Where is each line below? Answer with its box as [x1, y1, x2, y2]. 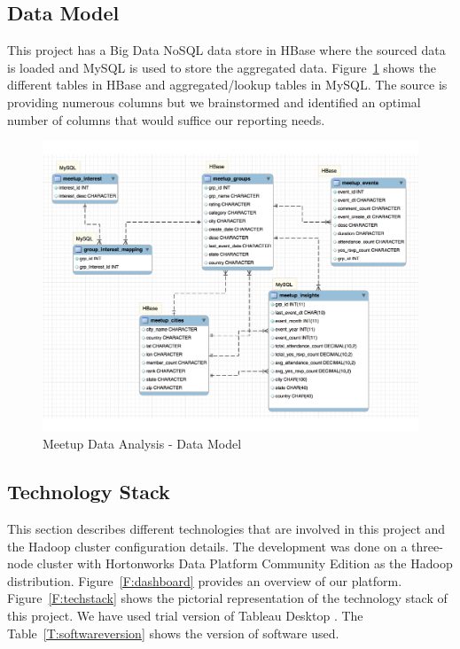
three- [411, 536, 443, 555]
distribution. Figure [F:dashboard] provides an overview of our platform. [7, 571, 402, 590]
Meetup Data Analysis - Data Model [43, 434, 242, 453]
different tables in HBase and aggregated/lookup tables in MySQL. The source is [7, 75, 448, 94]
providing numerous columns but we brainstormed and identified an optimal [7, 92, 421, 111]
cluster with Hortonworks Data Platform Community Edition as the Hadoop [36, 554, 453, 573]
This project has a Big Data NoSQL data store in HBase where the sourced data [7, 41, 446, 59]
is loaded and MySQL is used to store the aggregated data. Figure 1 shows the [7, 58, 436, 76]
